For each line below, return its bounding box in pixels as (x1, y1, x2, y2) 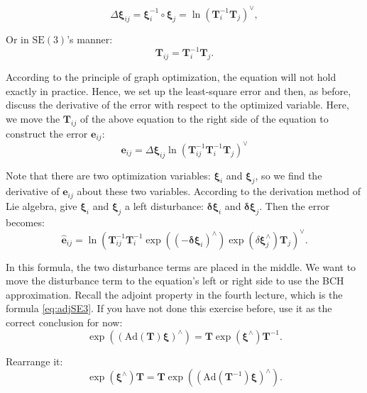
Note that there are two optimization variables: (6, 167, 211, 182)
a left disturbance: (125, 198, 204, 213)
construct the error (6, 126, 88, 140)
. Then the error (259, 198, 330, 213)
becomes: (6, 214, 45, 229)
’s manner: (67, 32, 113, 47)
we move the (6, 111, 60, 126)
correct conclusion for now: (6, 315, 123, 330)
